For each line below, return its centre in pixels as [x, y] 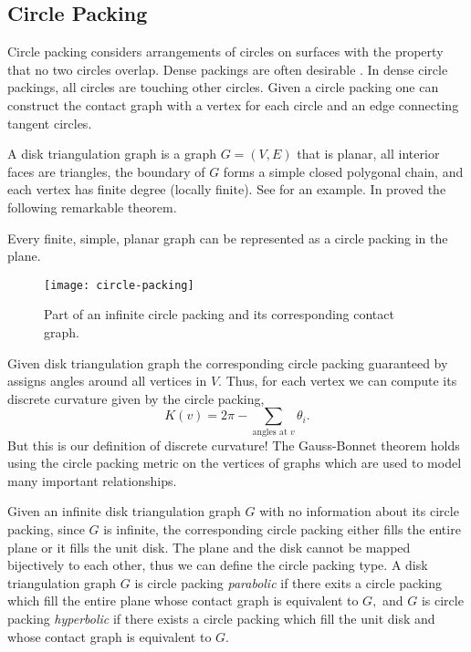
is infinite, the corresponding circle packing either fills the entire [282, 529]
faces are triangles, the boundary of [106, 171]
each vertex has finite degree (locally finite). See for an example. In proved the [227, 189]
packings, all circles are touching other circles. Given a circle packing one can [223, 87]
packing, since [46, 529]
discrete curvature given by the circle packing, [136, 398]
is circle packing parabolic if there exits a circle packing [288, 582]
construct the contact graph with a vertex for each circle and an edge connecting [233, 104]
